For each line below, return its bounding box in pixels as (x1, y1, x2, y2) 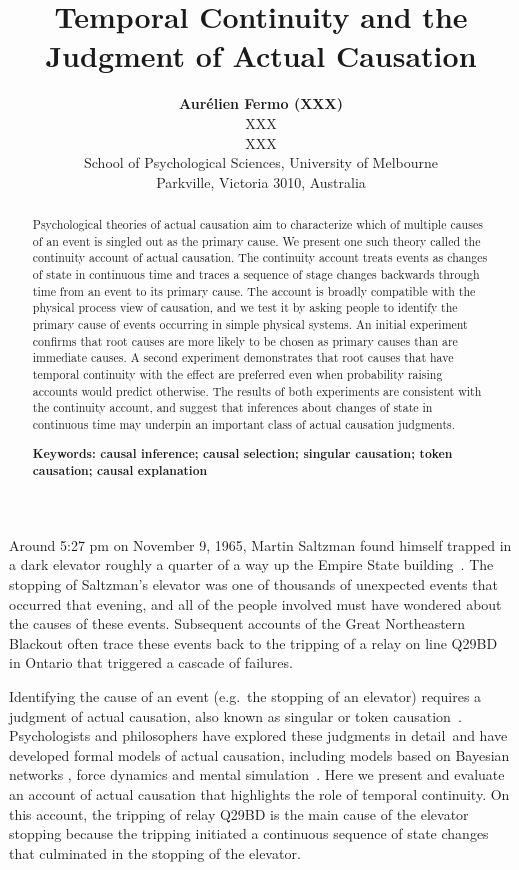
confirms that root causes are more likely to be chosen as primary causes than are (32, 332, 458, 349)
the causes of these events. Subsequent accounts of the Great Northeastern (9, 613, 466, 634)
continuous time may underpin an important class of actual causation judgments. (32, 415, 455, 432)
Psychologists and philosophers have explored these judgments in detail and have (9, 725, 508, 746)
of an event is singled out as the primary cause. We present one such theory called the (32, 232, 481, 249)
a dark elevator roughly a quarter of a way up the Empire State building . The (9, 554, 494, 575)
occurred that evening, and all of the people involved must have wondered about (9, 593, 502, 614)
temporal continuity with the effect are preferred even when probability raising (32, 365, 443, 382)
